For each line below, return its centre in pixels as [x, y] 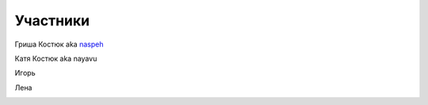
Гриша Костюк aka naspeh [59, 44]
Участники [52, 21]
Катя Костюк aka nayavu [56, 58]
